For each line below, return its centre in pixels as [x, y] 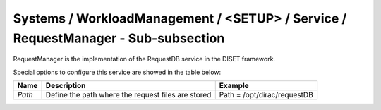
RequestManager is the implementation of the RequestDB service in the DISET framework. [144, 59]
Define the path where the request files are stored [128, 95]
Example [234, 86]
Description [66, 86]
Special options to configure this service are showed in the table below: [117, 72]
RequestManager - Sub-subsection [119, 38]
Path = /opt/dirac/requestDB [266, 95]
